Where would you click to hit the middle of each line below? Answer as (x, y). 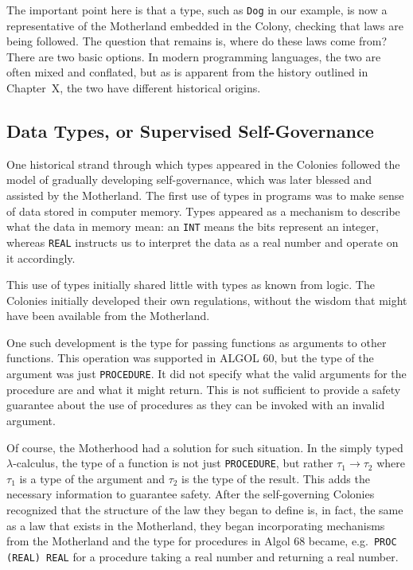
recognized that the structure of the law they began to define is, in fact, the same (205, 509)
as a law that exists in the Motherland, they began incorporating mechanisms (196, 525)
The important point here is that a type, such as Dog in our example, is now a (197, 10)
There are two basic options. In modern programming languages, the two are (194, 56)
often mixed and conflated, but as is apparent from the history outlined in (187, 72)
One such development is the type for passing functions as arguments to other (197, 342)
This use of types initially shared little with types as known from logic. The (191, 285)
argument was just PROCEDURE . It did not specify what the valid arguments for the (206, 374)
